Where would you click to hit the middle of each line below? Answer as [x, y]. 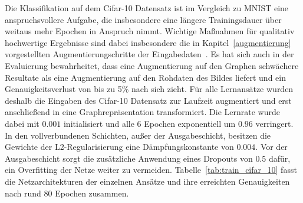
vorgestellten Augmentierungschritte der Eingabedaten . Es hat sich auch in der [149, 54]
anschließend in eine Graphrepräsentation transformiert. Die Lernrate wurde [142, 112]
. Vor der [271, 147]
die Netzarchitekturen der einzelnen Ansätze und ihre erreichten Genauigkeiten [147, 181]
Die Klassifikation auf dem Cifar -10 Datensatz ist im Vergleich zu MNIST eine [147, 8]
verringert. [274, 123]
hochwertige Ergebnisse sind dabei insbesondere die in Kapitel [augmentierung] [148, 42]
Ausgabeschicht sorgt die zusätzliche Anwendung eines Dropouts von [129, 158]
